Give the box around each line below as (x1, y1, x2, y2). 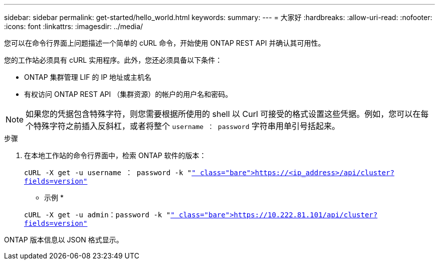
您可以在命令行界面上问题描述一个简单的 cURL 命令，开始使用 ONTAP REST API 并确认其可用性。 (4, 39, 325, 47)
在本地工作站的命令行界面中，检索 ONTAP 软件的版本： (24, 151, 206, 160)
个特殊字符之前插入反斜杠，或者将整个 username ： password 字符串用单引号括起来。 (26, 121, 340, 131)
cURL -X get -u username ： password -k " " (24, 169, 196, 177)
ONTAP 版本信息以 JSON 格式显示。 (4, 235, 123, 244)
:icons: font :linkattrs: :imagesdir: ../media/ (4, 22, 143, 31)
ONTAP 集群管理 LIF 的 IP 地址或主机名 (24, 73, 152, 81)
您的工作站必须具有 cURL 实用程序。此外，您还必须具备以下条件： (4, 56, 223, 64)
